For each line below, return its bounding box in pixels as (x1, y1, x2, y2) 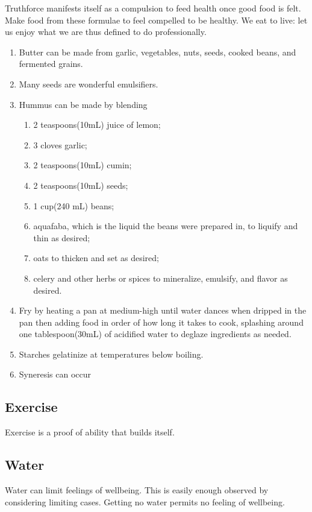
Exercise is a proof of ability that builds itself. (5, 426, 175, 438)
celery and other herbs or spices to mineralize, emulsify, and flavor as (33, 271, 288, 284)
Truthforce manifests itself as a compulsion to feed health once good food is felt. (5, 2, 301, 14)
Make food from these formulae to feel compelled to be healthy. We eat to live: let (5, 13, 308, 26)
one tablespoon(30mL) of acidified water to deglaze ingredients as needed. (19, 327, 292, 340)
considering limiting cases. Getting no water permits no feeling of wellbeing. (5, 495, 285, 508)
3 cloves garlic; (33, 138, 87, 151)
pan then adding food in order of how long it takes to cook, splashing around (19, 315, 304, 328)
